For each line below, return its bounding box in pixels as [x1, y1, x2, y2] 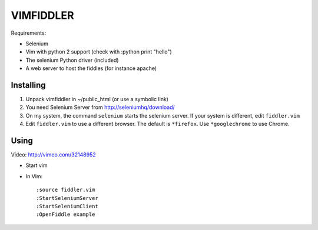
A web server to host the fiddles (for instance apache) [25, 65, 157, 72]
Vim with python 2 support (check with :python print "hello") [25, 48, 172, 55]
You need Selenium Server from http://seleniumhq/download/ [25, 104, 175, 111]
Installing [11, 80, 47, 90]
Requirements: [11, 29, 47, 36]
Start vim [25, 162, 48, 169]
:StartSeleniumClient [36, 203, 98, 210]
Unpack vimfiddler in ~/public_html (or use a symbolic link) [25, 96, 169, 103]
